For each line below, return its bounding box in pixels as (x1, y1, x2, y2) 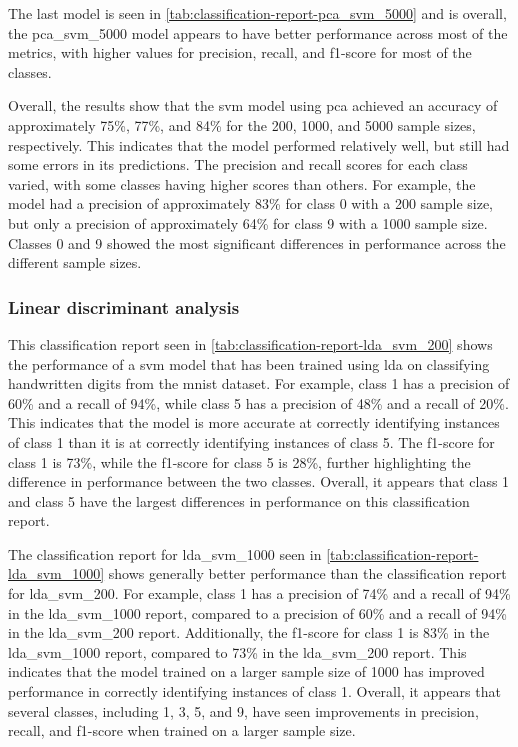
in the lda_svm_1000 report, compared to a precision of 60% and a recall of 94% (8, 602, 507, 623)
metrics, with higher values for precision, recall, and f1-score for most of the (8, 42, 472, 63)
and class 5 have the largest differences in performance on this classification (8, 490, 470, 511)
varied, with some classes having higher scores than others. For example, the (8, 173, 476, 194)
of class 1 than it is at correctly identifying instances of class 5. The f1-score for (8, 431, 495, 452)
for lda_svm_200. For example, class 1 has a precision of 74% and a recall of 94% (8, 583, 511, 604)
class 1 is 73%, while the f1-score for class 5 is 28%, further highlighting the (8, 451, 471, 472)
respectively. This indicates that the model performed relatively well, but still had (8, 134, 510, 155)
